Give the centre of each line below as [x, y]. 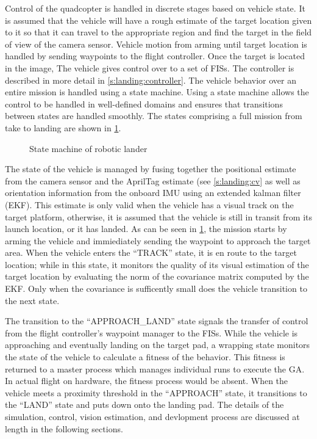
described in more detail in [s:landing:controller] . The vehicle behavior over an [151, 80]
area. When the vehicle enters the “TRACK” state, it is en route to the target [151, 252]
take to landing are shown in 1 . [63, 127]
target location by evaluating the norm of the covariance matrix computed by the [157, 276]
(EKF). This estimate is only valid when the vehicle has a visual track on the [149, 204]
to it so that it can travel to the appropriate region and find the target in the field [158, 32]
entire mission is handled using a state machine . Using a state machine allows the [157, 92]
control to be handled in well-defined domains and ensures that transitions [144, 103]
